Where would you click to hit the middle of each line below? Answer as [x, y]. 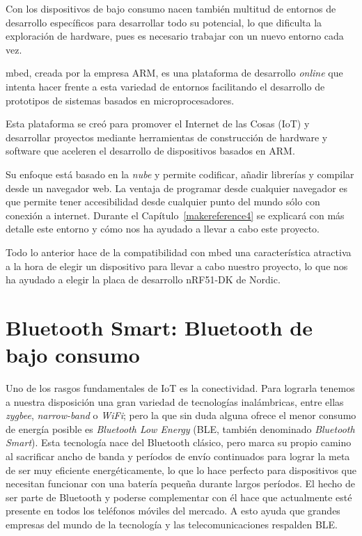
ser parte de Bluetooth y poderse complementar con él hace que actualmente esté [179, 497]
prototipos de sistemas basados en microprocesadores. [120, 100]
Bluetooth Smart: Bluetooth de [159, 327]
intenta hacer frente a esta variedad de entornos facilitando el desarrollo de [165, 86]
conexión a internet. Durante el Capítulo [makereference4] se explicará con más [175, 215]
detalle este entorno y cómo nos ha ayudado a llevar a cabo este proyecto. [163, 229]
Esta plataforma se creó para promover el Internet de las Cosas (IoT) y [158, 124]
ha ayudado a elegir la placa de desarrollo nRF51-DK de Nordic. [143, 279]
